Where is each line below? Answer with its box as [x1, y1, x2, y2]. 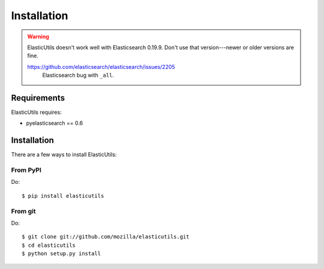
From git [11, 207, 36, 215]
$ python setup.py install [22, 250, 101, 257]
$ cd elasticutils [22, 241, 76, 249]
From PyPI [11, 166, 42, 174]
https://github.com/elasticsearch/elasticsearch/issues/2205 [27, 63, 175, 70]
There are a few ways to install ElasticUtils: [11, 151, 117, 158]
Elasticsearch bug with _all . [42, 72, 114, 79]
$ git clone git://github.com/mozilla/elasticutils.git [22, 234, 190, 240]
